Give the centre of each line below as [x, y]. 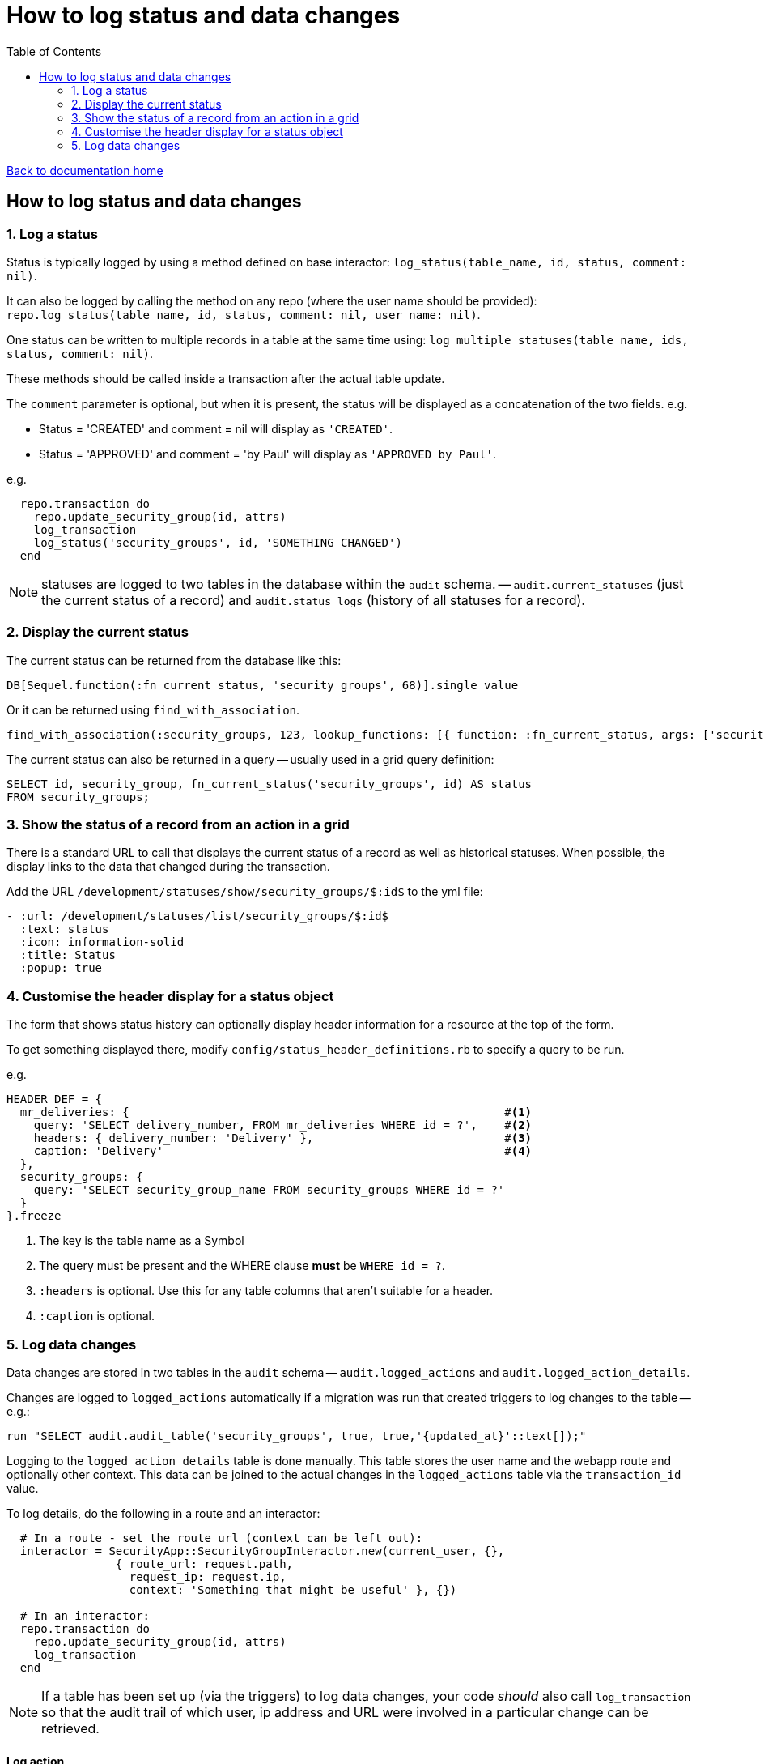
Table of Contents [54, 51]
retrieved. [70, 1728]
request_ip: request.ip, [208, 1577]
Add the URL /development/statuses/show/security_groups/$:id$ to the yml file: [245, 892]
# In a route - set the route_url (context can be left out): [221, 1538]
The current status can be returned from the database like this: [174, 660]
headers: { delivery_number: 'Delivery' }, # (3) [283, 1138]
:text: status [64, 929]
